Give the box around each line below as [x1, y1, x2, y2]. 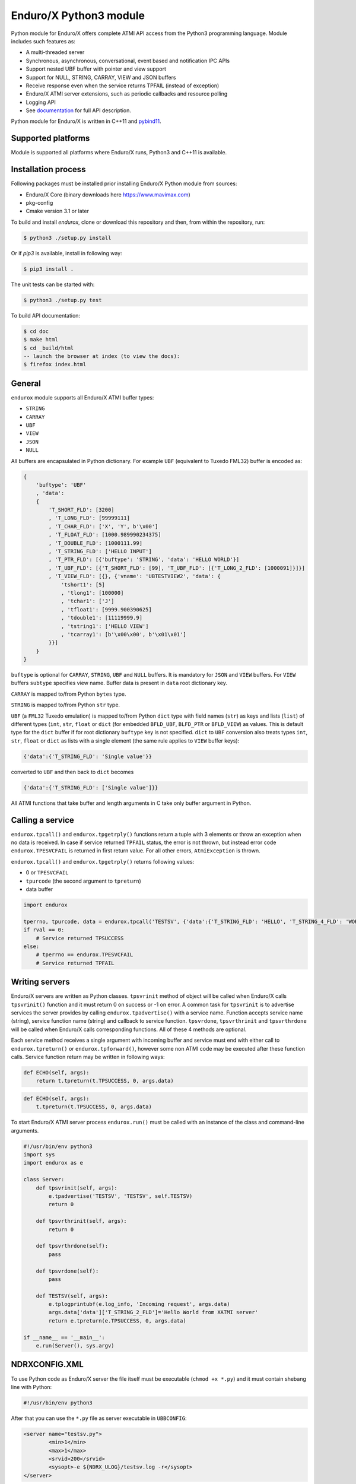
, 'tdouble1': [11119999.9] [61, 614, 142, 621]
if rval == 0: [23, 927, 65, 933]
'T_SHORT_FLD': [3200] [48, 506, 115, 513]
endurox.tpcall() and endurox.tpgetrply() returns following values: [11, 858, 195, 865]
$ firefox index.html [23, 361, 87, 368]
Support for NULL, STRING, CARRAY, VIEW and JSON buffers [26, 74, 176, 81]
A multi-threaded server [26, 49, 85, 56]
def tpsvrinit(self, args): [36, 1184, 118, 1191]
